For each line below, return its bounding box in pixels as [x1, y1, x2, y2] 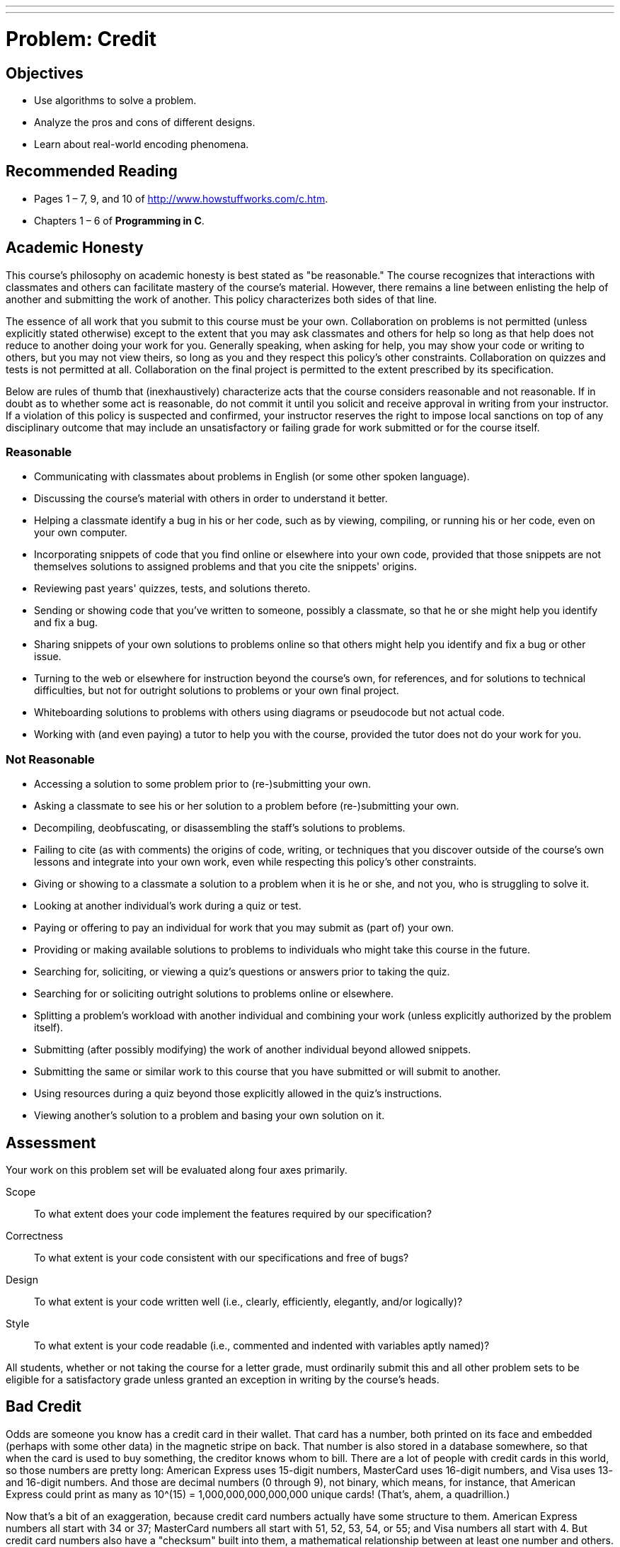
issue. [34, 650, 62, 663]
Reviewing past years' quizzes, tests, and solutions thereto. [34, 582, 311, 595]
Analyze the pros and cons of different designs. [34, 115, 256, 128]
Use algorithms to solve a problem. [34, 93, 197, 106]
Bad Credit [6, 1398, 81, 1416]
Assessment [6, 1133, 96, 1152]
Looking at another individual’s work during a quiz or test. [34, 900, 302, 912]
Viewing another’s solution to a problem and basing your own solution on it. [34, 1109, 385, 1122]
